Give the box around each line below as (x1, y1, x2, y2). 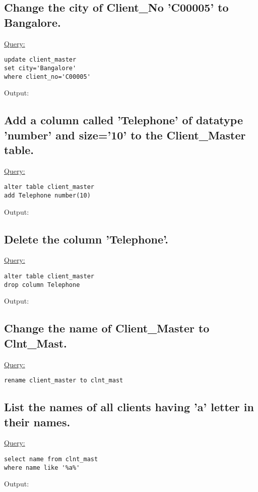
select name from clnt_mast (4, 455, 98, 463)
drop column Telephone (4, 281, 80, 288)
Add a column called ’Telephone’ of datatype (4, 112, 243, 128)
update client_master (4, 56, 77, 64)
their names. (4, 414, 71, 429)
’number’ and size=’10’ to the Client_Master (4, 127, 246, 142)
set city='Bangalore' (4, 64, 77, 72)
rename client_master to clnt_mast (4, 377, 123, 384)
